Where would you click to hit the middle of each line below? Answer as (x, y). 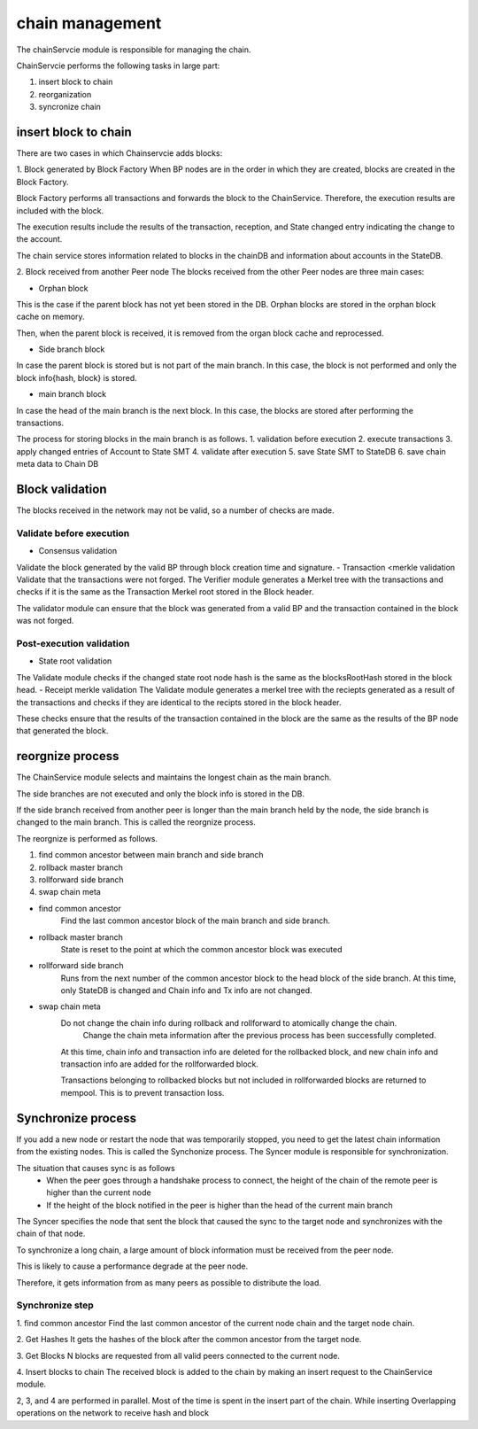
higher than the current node (99, 1192)
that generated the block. (62, 731)
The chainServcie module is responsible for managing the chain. (134, 50)
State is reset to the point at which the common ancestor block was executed (201, 949)
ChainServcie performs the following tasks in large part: (118, 66)
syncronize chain (70, 107)
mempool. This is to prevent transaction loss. (143, 1092)
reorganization (65, 94)
